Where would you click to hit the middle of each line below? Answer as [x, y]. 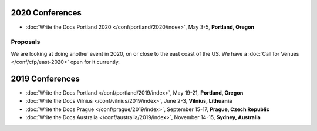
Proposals [26, 42]
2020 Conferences [46, 13]
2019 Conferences [45, 78]
